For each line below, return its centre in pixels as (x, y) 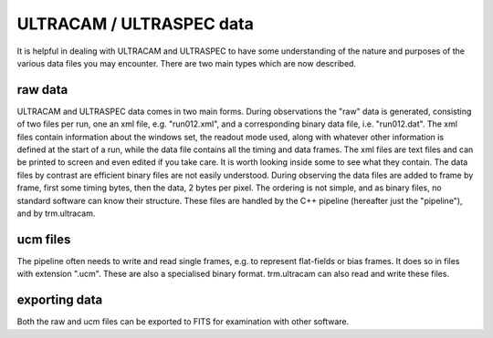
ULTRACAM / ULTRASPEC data (136, 24)
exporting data (60, 300)
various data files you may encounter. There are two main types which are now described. (186, 63)
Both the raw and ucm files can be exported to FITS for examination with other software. (183, 322)
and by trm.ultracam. (56, 213)
